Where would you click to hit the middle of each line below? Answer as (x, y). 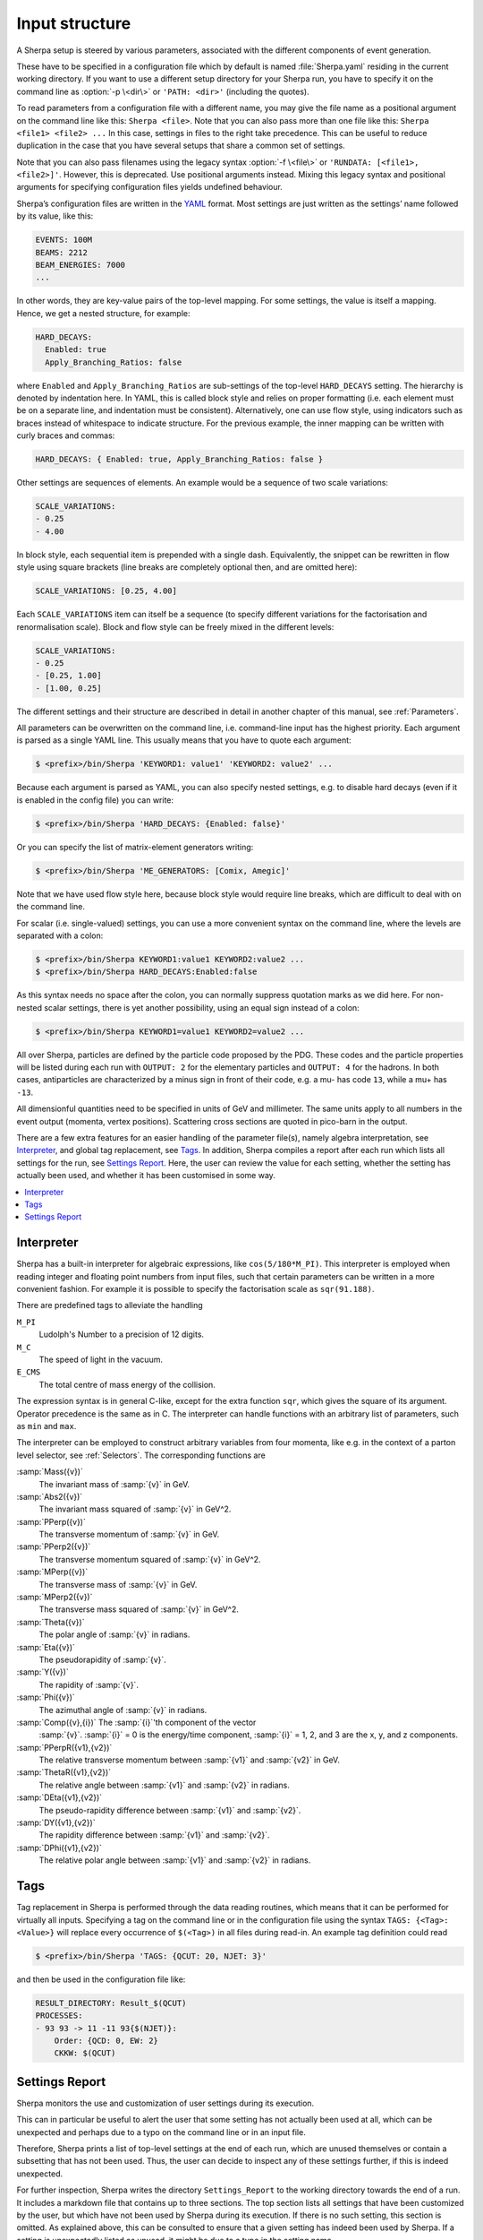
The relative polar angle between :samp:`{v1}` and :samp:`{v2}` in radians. (175, 1860)
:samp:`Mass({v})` (50, 1472)
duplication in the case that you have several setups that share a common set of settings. (181, 146)
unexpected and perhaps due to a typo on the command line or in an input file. (161, 2132)
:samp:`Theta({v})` (51, 1622)
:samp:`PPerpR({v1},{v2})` (64, 1747)
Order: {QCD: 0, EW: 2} (106, 2041)
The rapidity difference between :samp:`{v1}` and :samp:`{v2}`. (154, 1835)
